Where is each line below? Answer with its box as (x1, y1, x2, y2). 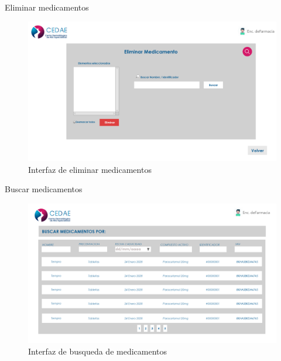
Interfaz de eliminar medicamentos (28, 163, 152, 175)
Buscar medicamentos (5, 183, 83, 195)
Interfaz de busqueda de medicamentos (28, 345, 167, 357)
